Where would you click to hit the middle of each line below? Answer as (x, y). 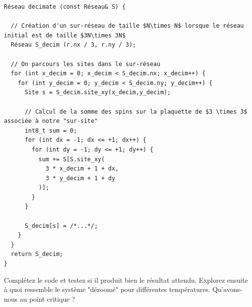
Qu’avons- (227, 289)
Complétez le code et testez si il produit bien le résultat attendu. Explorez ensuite (126, 280)
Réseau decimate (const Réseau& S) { (65, 7)
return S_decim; (37, 254)
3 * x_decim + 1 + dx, (82, 169)
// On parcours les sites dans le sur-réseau (86, 64)
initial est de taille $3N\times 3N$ (65, 35)
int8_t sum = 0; (51, 130)
